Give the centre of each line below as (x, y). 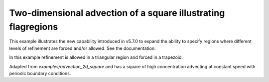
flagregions (34, 27)
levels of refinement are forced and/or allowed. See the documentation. (82, 48)
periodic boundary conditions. (40, 73)
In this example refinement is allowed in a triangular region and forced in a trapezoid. (96, 57)
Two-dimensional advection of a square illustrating (117, 13)
